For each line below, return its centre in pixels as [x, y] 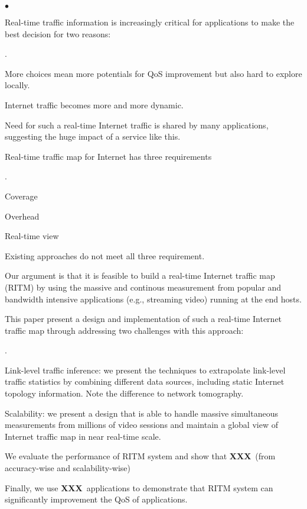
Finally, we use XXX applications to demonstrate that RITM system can [139, 487]
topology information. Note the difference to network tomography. [124, 393]
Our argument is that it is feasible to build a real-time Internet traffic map [140, 276]
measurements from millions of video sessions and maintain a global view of [141, 425]
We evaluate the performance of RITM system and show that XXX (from [140, 456]
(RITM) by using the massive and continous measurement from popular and [143, 287]
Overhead [22, 216]
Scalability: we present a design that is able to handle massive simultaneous [141, 413]
